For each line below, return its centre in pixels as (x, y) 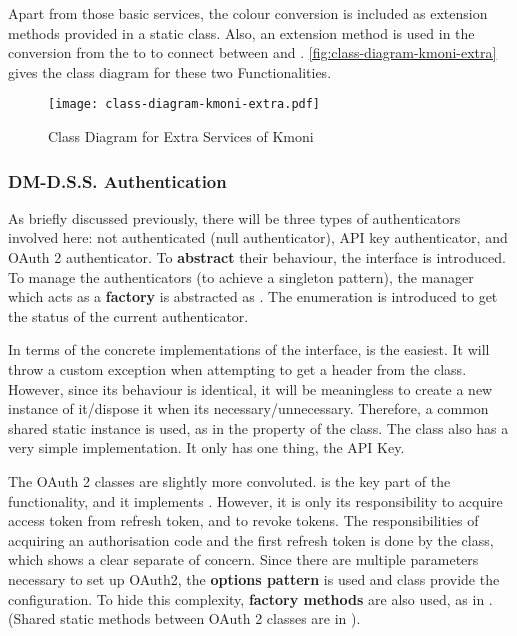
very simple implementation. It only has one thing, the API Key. (206, 447)
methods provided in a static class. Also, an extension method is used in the (241, 32)
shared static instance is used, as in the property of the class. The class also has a (258, 427)
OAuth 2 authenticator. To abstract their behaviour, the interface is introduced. (257, 257)
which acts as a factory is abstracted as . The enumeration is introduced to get (253, 296)
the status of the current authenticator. (128, 315)
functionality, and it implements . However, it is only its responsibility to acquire (255, 500)
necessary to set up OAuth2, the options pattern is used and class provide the (254, 578)
